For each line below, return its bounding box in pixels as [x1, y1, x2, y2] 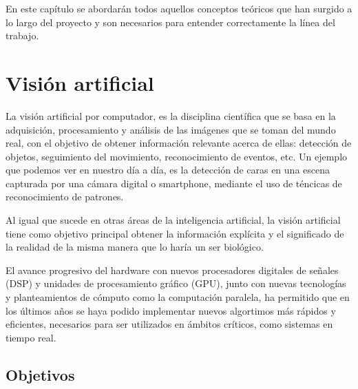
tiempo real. [6, 330, 56, 344]
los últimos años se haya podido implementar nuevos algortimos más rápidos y [6, 303, 336, 317]
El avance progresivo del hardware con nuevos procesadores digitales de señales [6, 262, 339, 277]
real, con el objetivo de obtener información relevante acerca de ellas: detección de [6, 136, 352, 150]
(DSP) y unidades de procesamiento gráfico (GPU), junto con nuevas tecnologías [6, 276, 346, 291]
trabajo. [6, 28, 39, 43]
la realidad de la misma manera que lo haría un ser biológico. [6, 240, 264, 254]
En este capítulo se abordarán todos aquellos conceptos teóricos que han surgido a [6, 1, 352, 15]
